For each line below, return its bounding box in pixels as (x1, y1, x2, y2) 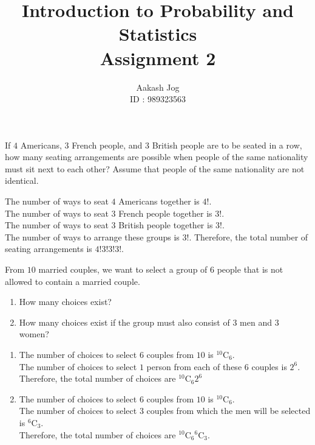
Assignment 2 (100, 45, 216, 70)
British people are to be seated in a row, (152, 138, 302, 151)
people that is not (217, 263, 283, 276)
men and (240, 315, 272, 328)
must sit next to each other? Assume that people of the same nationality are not (5, 162, 305, 175)
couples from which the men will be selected (146, 404, 311, 417)
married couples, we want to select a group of (38, 263, 208, 276)
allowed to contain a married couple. (5, 275, 140, 287)
